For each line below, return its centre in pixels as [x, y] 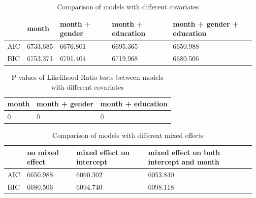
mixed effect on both [184, 152]
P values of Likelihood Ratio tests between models [87, 77]
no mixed [43, 152]
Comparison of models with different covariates [128, 6]
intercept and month [184, 162]
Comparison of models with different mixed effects [128, 135]
